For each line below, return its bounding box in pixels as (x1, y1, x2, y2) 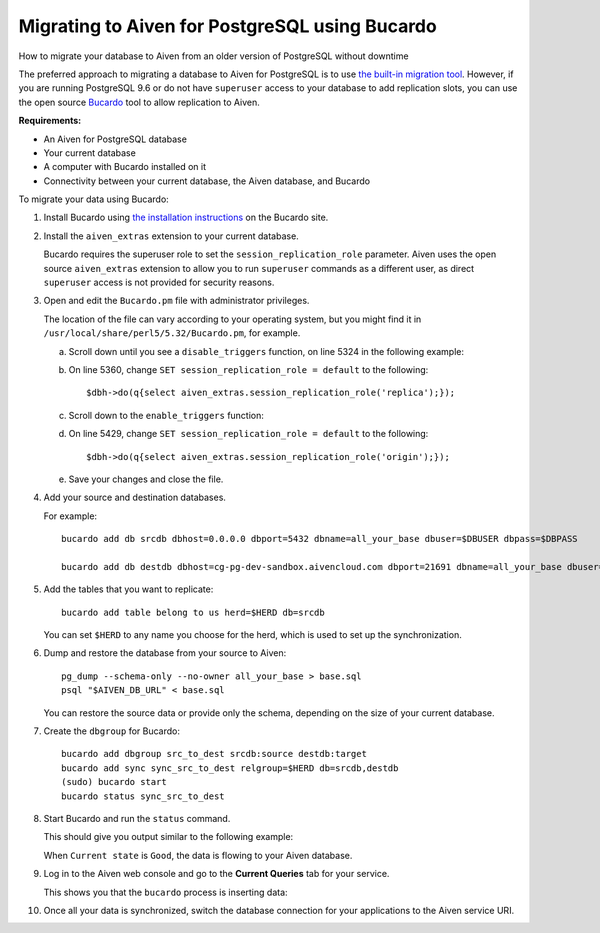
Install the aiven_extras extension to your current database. (43, 230, 299, 242)
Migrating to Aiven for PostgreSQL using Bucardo (18, 15, 437, 37)
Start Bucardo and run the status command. (43, 812, 231, 824)
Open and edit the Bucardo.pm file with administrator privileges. (43, 295, 310, 307)
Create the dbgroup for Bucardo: (43, 725, 180, 737)
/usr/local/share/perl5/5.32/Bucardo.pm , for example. (43, 327, 301, 339)
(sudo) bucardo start (61, 776, 167, 788)
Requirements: (18, 115, 82, 127)
